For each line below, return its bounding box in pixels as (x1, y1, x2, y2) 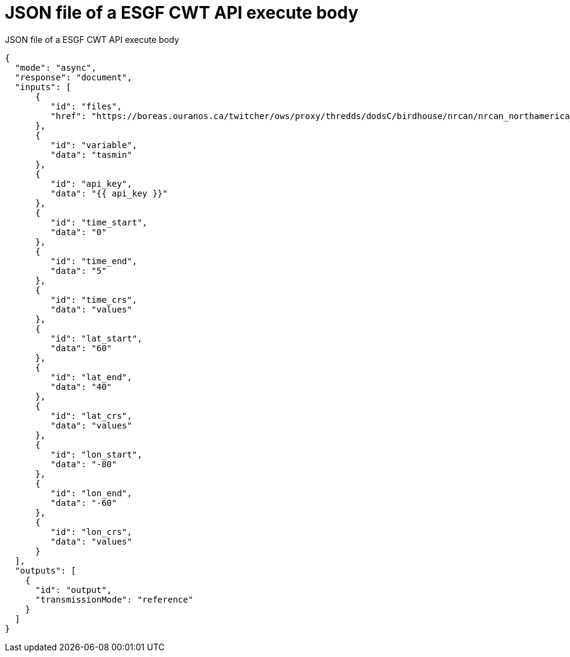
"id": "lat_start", (50, 333, 142, 343)
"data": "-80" (50, 459, 117, 469)
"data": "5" (50, 265, 107, 276)
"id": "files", (50, 101, 122, 111)
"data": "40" (50, 381, 112, 392)
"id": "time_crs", (50, 294, 138, 305)
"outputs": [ (14, 565, 77, 575)
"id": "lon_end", (50, 488, 132, 498)
